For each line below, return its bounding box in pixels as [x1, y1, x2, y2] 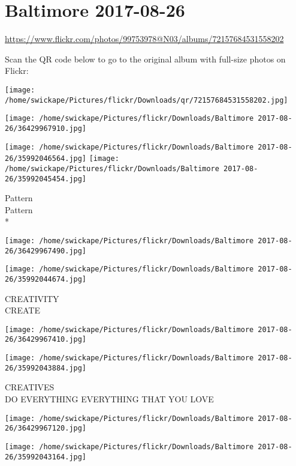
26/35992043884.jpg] [5, 363, 87, 372]
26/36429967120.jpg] [5, 424, 87, 433]
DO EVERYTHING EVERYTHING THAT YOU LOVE [5, 392, 214, 405]
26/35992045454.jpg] [5, 174, 87, 183]
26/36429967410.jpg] [5, 335, 87, 344]
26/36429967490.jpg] [5, 246, 87, 255]
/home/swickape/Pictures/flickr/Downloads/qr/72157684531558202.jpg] [5, 95, 288, 104]
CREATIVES [5, 381, 55, 393]
